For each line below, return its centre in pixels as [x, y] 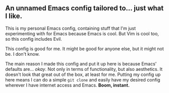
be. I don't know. [22, 54]
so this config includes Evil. [34, 39]
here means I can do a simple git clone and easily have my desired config [83, 79]
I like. [14, 16]
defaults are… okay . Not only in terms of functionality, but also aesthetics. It [84, 69]
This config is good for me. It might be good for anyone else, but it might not [84, 49]
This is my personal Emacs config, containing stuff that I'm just [71, 28]
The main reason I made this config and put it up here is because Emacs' [81, 64]
